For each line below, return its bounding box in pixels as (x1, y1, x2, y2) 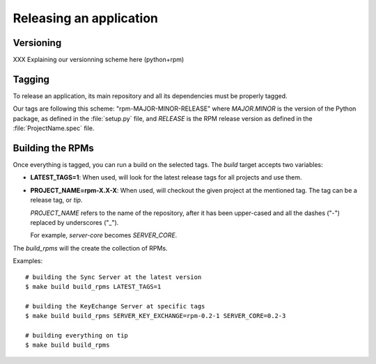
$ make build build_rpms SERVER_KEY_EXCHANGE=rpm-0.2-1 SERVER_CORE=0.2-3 (25, 312, 286, 320)
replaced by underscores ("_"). (30, 219, 119, 226)
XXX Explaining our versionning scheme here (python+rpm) (13, 56, 185, 64)
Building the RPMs (13, 142, 94, 154)
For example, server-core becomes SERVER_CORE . (30, 231, 178, 239)
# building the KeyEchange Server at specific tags (25, 302, 205, 310)
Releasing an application (13, 10, 159, 26)
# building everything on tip (25, 331, 129, 339)
